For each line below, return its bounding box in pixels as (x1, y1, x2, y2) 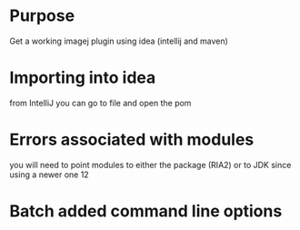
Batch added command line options (9, 201, 283, 221)
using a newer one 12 (9, 169, 89, 180)
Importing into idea (9, 67, 156, 88)
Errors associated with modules (9, 129, 255, 150)
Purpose (9, 5, 75, 26)
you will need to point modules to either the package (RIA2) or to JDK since (9, 159, 292, 170)
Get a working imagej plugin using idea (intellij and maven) (9, 35, 229, 46)
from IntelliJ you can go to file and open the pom (9, 97, 192, 108)
